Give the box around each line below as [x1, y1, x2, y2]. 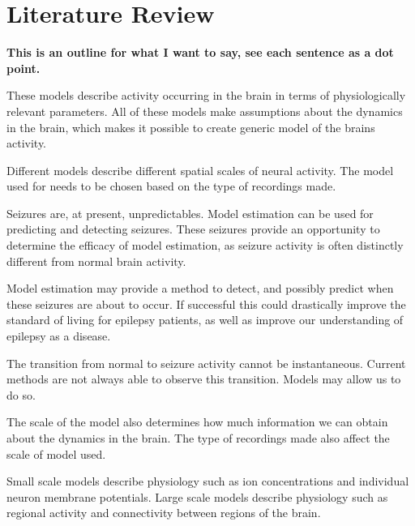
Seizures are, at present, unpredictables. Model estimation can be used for [6, 204, 374, 221]
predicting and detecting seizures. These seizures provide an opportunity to [6, 220, 380, 237]
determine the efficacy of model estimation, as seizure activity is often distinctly [6, 237, 404, 254]
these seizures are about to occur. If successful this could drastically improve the [6, 295, 406, 312]
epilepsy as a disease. [6, 327, 111, 344]
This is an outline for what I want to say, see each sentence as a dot [6, 44, 394, 61]
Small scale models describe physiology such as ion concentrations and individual [6, 473, 409, 490]
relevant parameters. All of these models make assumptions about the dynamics [6, 102, 403, 119]
